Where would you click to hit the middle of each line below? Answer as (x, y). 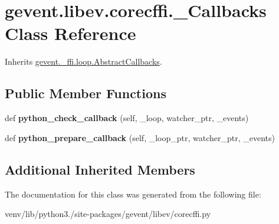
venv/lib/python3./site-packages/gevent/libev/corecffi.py (108, 214)
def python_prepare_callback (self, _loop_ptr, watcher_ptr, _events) (140, 137)
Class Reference (70, 33)
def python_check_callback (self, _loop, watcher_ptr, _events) (127, 118)
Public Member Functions (86, 93)
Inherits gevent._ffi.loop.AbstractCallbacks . (83, 61)
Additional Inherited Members (100, 169)
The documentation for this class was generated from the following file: (133, 194)
